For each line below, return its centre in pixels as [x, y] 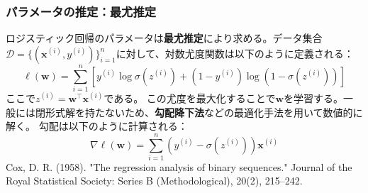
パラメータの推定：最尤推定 [81, 11]
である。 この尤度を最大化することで [190, 98]
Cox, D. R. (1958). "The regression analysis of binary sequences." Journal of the [179, 166]
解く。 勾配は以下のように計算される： [97, 126]
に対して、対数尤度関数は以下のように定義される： [235, 53]
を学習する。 [314, 98]
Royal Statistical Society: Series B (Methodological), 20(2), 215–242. [154, 181]
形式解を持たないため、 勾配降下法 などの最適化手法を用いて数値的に [204, 112]
